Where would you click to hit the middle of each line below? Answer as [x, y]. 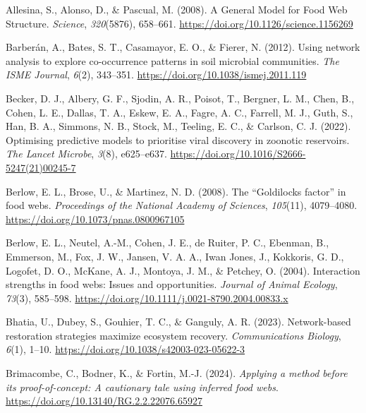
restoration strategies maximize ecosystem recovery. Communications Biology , [173, 335]
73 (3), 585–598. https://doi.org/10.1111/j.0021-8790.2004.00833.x [147, 298]
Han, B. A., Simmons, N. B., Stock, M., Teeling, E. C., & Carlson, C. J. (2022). [178, 126]
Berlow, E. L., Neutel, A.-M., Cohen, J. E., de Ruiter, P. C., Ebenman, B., [167, 243]
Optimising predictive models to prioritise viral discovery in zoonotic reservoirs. [178, 139]
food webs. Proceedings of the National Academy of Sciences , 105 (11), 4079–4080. [182, 205]
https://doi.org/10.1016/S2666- [238, 154]
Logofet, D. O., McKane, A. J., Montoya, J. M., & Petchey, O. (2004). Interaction [183, 270]
